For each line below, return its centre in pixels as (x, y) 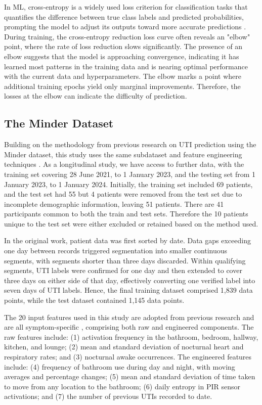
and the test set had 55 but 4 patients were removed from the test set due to (123, 194)
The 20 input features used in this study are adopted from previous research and (129, 317)
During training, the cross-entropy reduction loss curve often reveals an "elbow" (127, 36)
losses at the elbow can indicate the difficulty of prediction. (96, 96)
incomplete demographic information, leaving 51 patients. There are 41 (114, 204)
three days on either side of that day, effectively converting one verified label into (130, 280)
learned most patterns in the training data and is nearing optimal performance (126, 66)
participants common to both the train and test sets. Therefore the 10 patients (126, 214)
